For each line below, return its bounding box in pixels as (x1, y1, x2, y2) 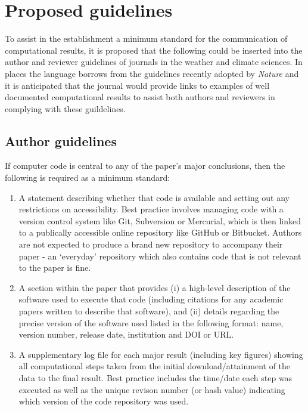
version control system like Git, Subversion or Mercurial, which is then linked (18, 214, 301, 227)
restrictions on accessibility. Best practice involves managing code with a (18, 203, 284, 215)
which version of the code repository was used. (18, 395, 189, 407)
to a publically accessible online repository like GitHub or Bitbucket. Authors (18, 226, 302, 239)
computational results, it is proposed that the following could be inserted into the (5, 44, 303, 56)
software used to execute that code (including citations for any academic (18, 293, 284, 305)
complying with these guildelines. (5, 102, 126, 115)
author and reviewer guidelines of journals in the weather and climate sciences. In (5, 55, 303, 68)
